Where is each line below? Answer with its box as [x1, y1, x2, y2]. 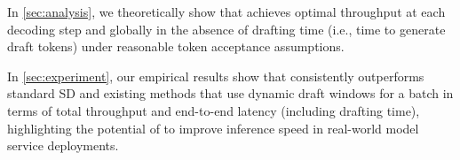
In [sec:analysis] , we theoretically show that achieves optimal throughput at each [7, 3, 446, 20]
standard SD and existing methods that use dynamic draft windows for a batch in [7, 84, 454, 103]
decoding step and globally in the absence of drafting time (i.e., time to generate [7, 19, 446, 38]
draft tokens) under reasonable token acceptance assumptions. [7, 37, 345, 56]
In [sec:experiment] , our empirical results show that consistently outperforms [7, 66, 424, 85]
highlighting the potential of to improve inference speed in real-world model [7, 118, 419, 137]
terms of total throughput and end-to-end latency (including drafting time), [7, 101, 420, 119]
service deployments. [7, 136, 119, 155]
